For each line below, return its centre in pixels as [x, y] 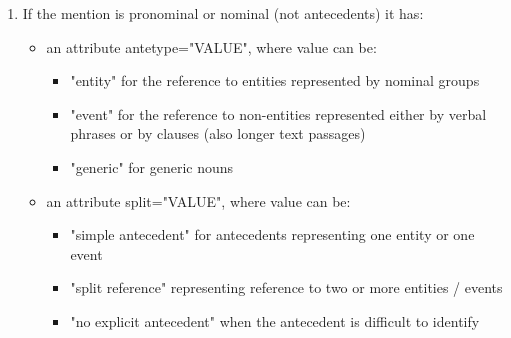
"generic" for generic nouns [152, 166]
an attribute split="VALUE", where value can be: [198, 200]
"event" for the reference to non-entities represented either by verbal [278, 113]
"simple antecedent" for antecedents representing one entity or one [272, 234]
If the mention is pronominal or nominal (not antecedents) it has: [223, 13]
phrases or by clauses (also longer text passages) [218, 133]
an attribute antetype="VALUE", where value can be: [211, 46]
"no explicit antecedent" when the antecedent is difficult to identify [275, 320]
